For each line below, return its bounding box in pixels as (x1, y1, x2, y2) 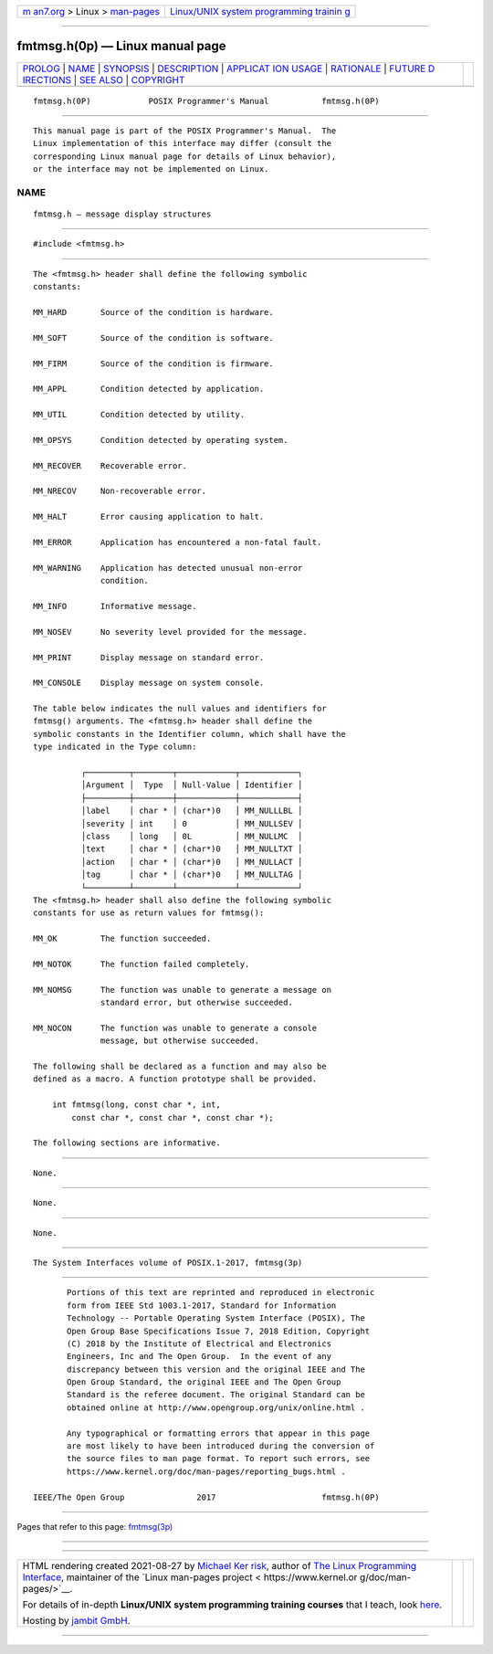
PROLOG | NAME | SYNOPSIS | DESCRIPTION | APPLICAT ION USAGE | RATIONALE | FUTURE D (22, 62, 435, 75)
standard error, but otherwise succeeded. (100, 997, 294, 1008)
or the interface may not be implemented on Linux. (33, 164, 269, 174)
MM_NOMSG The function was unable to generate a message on (33, 985, 332, 995)
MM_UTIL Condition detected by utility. (33, 409, 246, 420)
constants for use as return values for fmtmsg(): (33, 908, 265, 918)
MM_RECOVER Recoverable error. (33, 460, 187, 470)
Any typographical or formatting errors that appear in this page (67, 1427, 371, 1438)
